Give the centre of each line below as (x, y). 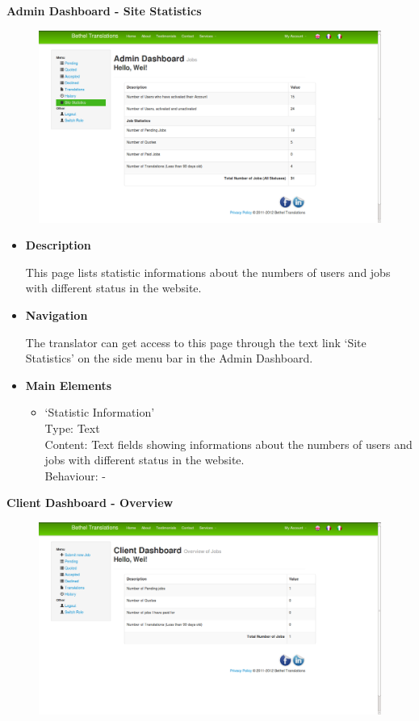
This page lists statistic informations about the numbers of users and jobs (208, 272)
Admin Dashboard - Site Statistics (104, 10)
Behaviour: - (75, 475)
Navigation (57, 315)
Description (58, 245)
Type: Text (72, 428)
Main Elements (69, 385)
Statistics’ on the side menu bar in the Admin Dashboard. (169, 358)
